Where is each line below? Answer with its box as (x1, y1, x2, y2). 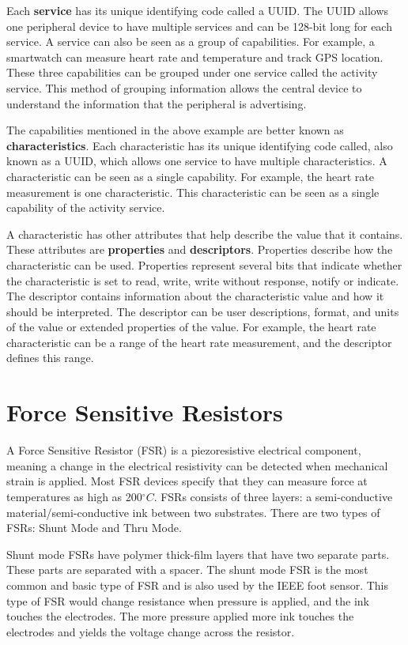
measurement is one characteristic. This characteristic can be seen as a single (6, 183, 380, 200)
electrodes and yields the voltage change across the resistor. (6, 623, 295, 639)
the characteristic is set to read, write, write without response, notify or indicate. (6, 272, 399, 289)
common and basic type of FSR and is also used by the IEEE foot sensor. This (6, 576, 388, 593)
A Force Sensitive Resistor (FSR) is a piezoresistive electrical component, (6, 442, 361, 458)
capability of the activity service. (6, 199, 165, 216)
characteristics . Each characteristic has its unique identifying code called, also (6, 137, 393, 153)
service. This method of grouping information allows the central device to (6, 79, 362, 96)
